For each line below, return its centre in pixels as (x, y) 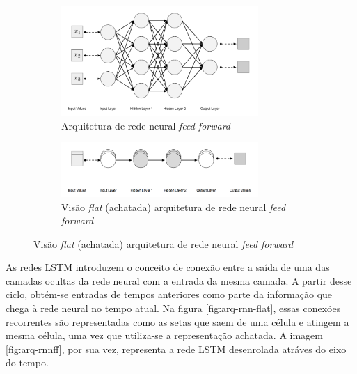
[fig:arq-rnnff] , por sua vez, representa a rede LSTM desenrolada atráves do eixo (176, 349)
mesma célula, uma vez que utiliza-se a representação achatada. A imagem (164, 335)
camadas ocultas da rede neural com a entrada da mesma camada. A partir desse (179, 280)
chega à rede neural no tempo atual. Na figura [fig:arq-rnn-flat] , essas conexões (173, 308)
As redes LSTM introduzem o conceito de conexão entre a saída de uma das (168, 267)
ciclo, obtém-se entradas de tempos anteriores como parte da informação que (169, 294)
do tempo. (27, 363)
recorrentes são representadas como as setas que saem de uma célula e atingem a (177, 321)
